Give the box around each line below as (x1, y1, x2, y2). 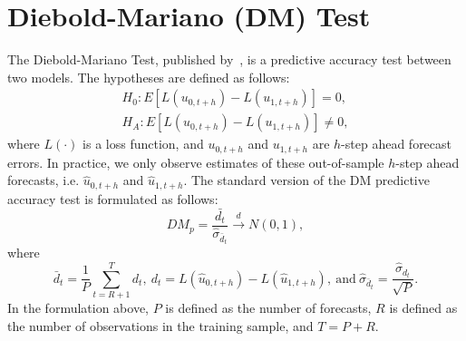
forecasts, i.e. (7, 170, 80, 190)
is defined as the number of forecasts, (165, 297, 372, 317)
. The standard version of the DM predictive (183, 170, 430, 190)
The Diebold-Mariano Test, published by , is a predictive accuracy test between (7, 50, 451, 69)
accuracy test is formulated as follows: (7, 189, 218, 208)
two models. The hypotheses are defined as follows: (7, 67, 290, 86)
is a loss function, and (83, 134, 204, 153)
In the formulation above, (7, 297, 150, 317)
